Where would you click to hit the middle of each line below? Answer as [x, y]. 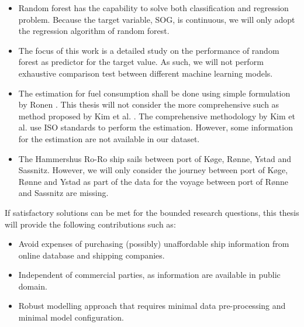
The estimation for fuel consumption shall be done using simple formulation [154, 93]
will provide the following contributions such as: [90, 224]
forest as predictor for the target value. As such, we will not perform [141, 62]
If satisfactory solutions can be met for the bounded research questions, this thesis [152, 212]
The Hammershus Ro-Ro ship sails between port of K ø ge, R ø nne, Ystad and [155, 158]
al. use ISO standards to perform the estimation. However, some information [156, 127]
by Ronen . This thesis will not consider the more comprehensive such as [149, 104]
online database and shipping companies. [91, 255]
